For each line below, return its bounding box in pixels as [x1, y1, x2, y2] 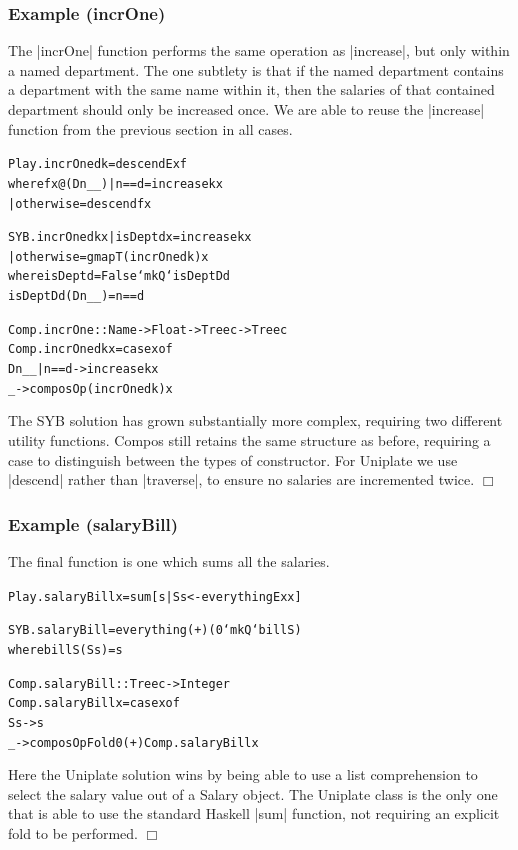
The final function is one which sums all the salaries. [8, 551, 330, 571]
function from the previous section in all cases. [8, 118, 293, 139]
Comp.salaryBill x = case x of [8, 696, 180, 711]
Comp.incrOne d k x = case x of [8, 342, 173, 357]
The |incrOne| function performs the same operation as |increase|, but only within [8, 40, 510, 61]
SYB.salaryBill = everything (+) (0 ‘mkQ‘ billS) [8, 623, 302, 638]
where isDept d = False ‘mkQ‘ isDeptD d [8, 269, 230, 284]
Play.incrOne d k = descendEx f [8, 157, 188, 172]
